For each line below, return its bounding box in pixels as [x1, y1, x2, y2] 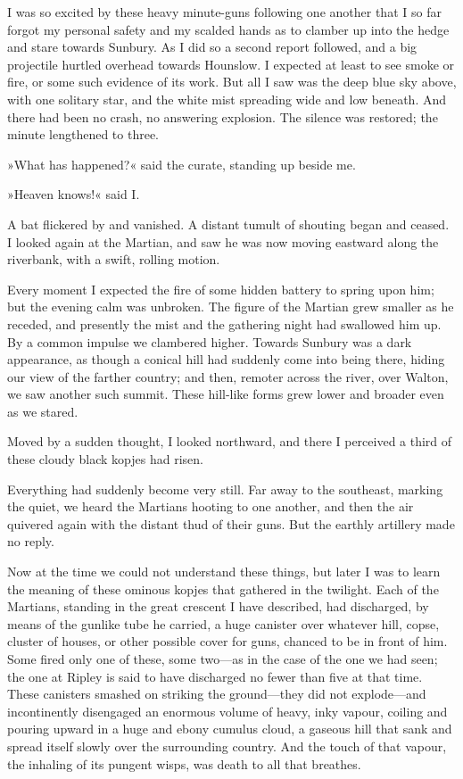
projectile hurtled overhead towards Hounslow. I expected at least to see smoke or [7, 54, 455, 73]
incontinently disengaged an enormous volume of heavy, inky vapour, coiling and [7, 701, 448, 720]
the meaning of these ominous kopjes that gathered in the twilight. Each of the [7, 579, 439, 598]
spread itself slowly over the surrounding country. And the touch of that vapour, [7, 736, 447, 755]
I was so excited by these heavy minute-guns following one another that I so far [7, 3, 442, 21]
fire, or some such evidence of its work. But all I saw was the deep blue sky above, [7, 72, 457, 91]
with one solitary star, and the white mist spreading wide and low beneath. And [7, 89, 446, 108]
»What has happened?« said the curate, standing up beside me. [7, 154, 356, 173]
